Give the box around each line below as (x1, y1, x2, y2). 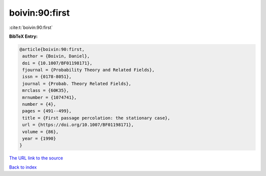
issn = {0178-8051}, (22, 74, 72, 79)
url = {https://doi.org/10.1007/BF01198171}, (22, 122, 134, 127)
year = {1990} (22, 136, 56, 141)
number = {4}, (22, 101, 56, 107)
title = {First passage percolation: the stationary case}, (22, 115, 170, 121)
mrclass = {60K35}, (22, 88, 69, 93)
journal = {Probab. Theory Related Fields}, (22, 81, 132, 86)
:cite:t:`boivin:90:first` (9, 25, 53, 30)
